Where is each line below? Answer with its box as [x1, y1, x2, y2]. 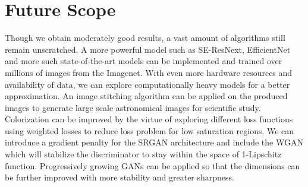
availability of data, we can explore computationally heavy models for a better [5, 78, 290, 90]
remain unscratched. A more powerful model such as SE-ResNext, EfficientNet [5, 43, 291, 55]
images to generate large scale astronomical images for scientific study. [5, 101, 261, 113]
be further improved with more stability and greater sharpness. [5, 171, 234, 183]
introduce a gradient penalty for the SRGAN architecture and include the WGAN [5, 136, 303, 148]
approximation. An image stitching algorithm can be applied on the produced [5, 90, 288, 102]
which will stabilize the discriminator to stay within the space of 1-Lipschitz [5, 148, 282, 160]
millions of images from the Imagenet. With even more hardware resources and [5, 66, 293, 78]
